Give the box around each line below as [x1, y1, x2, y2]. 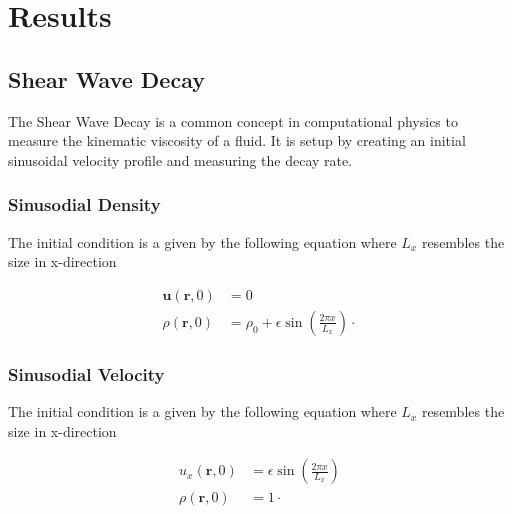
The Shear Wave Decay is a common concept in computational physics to [8, 110, 458, 131]
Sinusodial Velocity [8, 361, 165, 386]
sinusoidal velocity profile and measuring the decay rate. [8, 149, 353, 170]
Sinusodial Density [8, 192, 161, 217]
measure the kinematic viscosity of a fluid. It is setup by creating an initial [8, 130, 466, 151]
